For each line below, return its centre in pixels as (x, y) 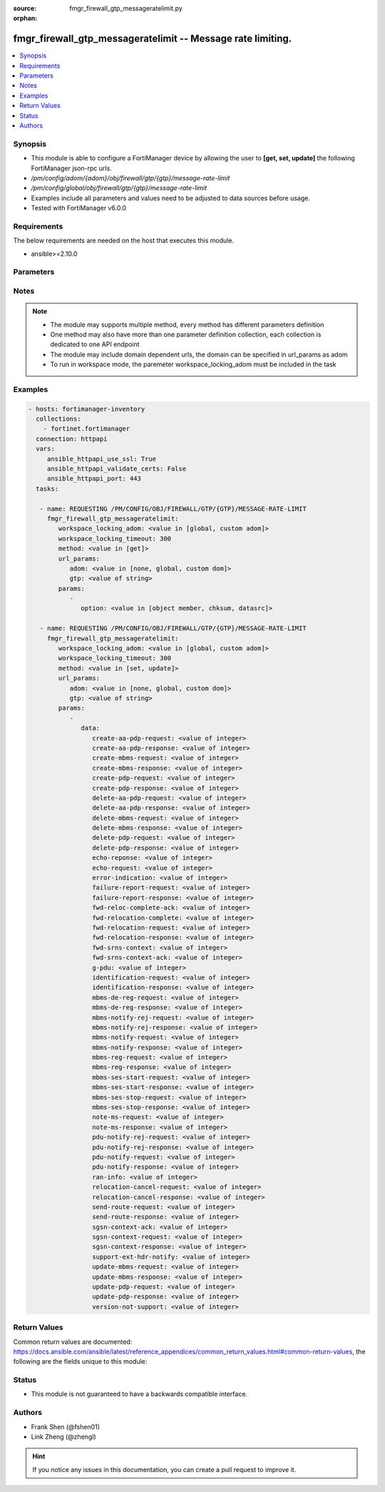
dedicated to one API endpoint (95, 344)
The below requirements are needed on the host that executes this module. (124, 241)
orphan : (25, 19)
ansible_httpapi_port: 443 (94, 479)
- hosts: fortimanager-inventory (87, 409)
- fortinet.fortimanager (87, 429)
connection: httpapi (72, 439)
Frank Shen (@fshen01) (65, 1426)
